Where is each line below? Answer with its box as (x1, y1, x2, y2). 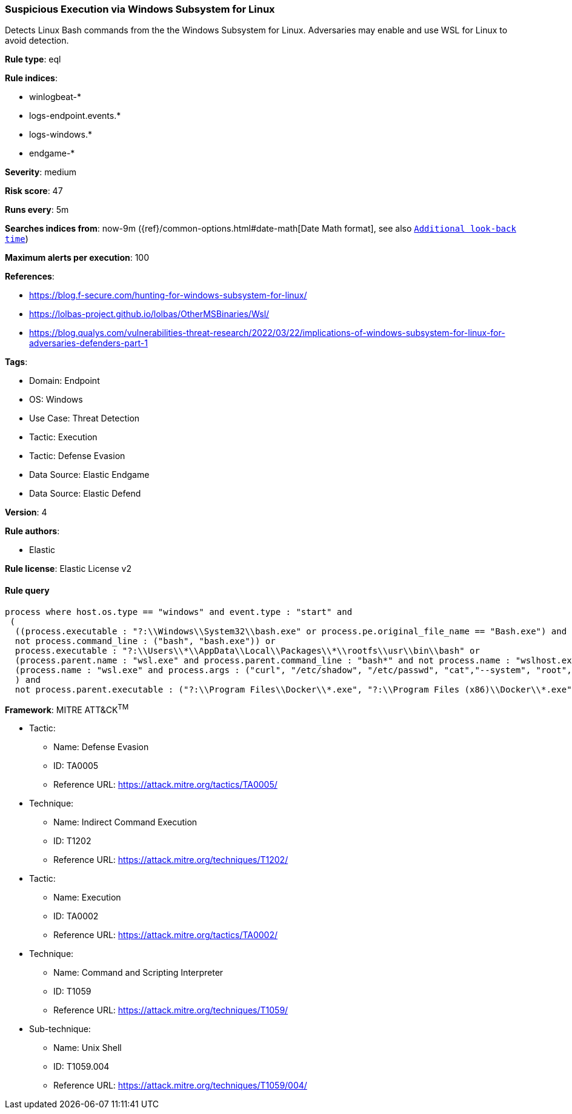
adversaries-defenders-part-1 (29, 338, 148, 349)
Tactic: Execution (29, 432, 98, 443)
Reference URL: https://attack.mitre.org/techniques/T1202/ (53, 854, 288, 865)
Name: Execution (53, 892, 121, 903)
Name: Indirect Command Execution (53, 817, 198, 828)
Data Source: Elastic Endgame (29, 469, 150, 480)
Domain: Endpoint (29, 375, 100, 386)
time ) (5, 233, 28, 244)
